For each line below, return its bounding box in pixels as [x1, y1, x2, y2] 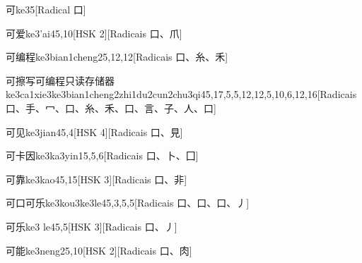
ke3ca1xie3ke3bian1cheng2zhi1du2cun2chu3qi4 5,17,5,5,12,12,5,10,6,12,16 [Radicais [6, 87, 357, 102]
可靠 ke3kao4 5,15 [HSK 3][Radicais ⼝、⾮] [6, 171, 187, 186]
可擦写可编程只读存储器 [6, 73, 115, 87]
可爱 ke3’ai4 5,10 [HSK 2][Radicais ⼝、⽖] [6, 25, 182, 40]
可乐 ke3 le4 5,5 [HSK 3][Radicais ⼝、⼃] [6, 219, 177, 233]
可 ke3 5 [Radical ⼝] [6, 2, 86, 16]
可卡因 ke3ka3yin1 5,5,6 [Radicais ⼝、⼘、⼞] [6, 148, 199, 163]
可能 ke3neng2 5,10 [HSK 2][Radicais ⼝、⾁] [6, 243, 192, 257]
